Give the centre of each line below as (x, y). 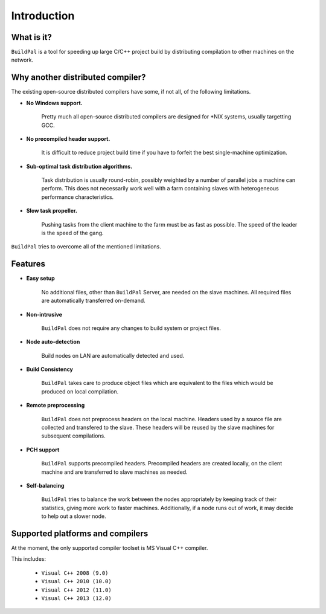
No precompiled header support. (68, 138)
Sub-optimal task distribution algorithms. (79, 166)
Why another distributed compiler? (78, 78)
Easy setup (41, 279)
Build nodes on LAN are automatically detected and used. (113, 355)
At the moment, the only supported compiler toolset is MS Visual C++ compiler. (110, 548)
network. (22, 60)
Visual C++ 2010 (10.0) (76, 581)
